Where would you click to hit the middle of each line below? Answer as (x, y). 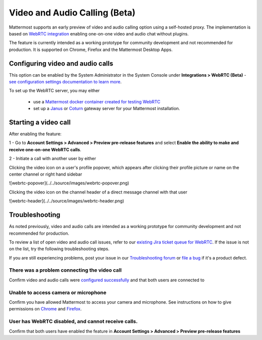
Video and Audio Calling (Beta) (72, 13)
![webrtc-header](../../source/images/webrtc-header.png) (67, 201)
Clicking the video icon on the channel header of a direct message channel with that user (98, 192)
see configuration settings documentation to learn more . (65, 82)
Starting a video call (40, 122)
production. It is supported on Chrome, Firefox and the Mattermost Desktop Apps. (91, 49)
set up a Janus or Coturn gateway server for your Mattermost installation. (107, 109)
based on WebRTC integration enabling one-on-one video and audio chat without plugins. (99, 33)
